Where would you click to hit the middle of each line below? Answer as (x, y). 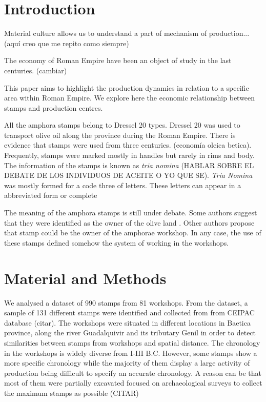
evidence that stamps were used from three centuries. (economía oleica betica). (128, 145)
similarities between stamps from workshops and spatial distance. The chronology (132, 342)
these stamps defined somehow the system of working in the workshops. (117, 242)
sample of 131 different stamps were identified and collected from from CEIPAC (129, 313)
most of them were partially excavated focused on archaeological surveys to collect (133, 383)
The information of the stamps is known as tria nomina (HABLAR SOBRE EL (129, 165)
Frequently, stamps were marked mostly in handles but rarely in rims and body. (129, 155)
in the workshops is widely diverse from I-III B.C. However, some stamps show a (131, 353)
